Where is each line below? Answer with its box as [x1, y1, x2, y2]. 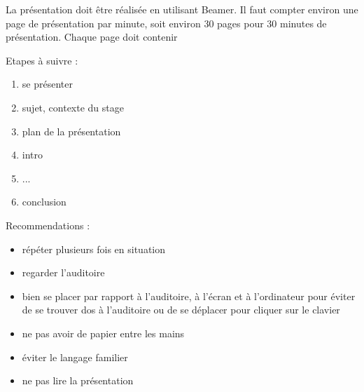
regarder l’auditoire [22, 265, 105, 280]
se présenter [22, 76, 73, 91]
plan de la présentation [22, 123, 121, 138]
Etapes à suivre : [6, 53, 78, 67]
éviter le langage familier [22, 349, 128, 364]
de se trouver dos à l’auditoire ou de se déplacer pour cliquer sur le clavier [22, 302, 340, 317]
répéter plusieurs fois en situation [22, 241, 166, 256]
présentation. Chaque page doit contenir [6, 29, 178, 44]
